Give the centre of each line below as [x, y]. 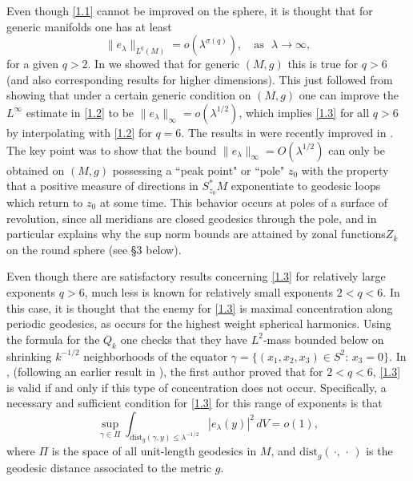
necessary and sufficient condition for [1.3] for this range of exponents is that [194, 403]
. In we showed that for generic [164, 64]
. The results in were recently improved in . [287, 132]
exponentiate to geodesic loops [306, 186]
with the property [345, 170]
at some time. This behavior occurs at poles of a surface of [243, 202]
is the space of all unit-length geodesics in [154, 451]
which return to [45, 202]
